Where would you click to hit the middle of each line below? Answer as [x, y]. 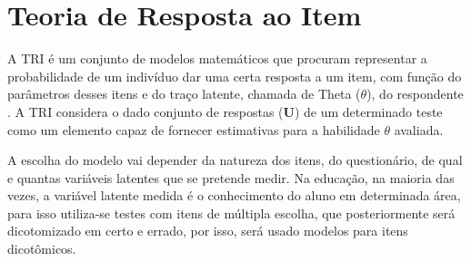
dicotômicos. [42, 249]
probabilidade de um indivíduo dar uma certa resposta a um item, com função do [235, 76]
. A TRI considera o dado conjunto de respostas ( [145, 111]
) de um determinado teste [368, 111]
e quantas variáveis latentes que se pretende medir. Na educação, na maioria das [231, 177]
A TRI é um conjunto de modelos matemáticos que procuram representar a [217, 58]
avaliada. [419, 129]
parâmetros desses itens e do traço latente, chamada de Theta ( [184, 94]
